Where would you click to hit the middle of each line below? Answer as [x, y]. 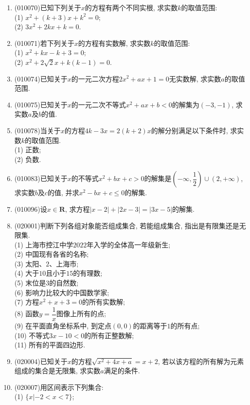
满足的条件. [122, 371]
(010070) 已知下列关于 [48, 7]
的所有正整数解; [109, 335]
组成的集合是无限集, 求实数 [57, 371]
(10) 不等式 [32, 335]
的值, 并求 [63, 192]
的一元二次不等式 [98, 104]
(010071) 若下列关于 [44, 43]
